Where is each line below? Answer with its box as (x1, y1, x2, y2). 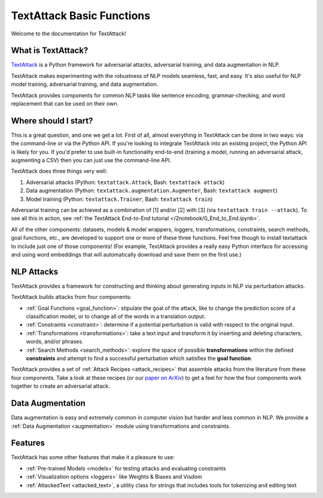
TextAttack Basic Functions (11, 9, 151, 22)
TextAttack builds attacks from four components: (11, 294, 132, 301)
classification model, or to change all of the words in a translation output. (26, 313, 206, 320)
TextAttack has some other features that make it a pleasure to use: (11, 454, 175, 461)
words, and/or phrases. (26, 338, 84, 345)
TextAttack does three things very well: (11, 168, 108, 175)
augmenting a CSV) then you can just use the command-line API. (11, 156, 172, 164)
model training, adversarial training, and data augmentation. (11, 81, 159, 88)
